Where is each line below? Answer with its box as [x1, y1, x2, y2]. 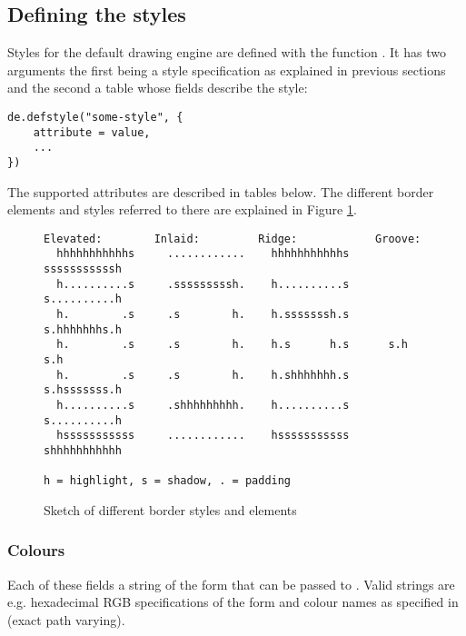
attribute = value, [33, 125, 151, 139]
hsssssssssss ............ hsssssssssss [56, 429, 350, 442]
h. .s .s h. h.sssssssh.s [56, 308, 350, 322]
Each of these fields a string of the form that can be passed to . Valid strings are [7, 574, 455, 593]
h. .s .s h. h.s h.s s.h [56, 338, 408, 352]
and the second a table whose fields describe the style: [7, 78, 308, 97]
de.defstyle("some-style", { [7, 110, 183, 124]
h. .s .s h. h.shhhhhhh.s [56, 368, 350, 382]
